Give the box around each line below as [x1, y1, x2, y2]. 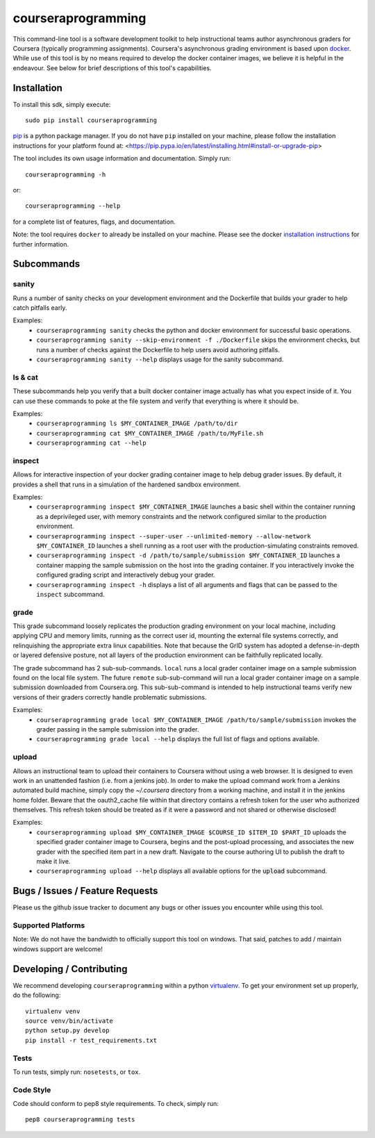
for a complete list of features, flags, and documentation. [12, 217, 176, 226]
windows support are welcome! [12, 945, 103, 953]
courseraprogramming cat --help [36, 439, 147, 447]
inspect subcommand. [36, 590, 105, 598]
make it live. [36, 857, 71, 866]
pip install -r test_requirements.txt [25, 1036, 158, 1044]
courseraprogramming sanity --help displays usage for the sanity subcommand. [36, 355, 284, 364]
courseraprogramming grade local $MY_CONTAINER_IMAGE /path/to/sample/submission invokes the [36, 716, 357, 724]
